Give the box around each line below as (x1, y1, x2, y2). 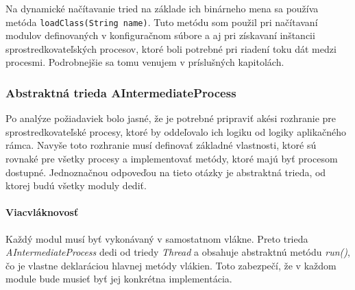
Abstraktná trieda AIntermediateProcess (5, 84, 236, 101)
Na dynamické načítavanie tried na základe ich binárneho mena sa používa (5, 1, 319, 15)
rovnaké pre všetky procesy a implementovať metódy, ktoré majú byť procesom (5, 152, 338, 166)
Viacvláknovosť (5, 205, 79, 219)
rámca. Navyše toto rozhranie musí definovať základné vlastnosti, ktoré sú (5, 138, 317, 152)
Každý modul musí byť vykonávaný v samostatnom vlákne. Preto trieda (5, 231, 308, 245)
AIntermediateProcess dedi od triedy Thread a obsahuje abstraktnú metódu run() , (5, 245, 350, 259)
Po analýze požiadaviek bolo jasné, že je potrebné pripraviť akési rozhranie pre (5, 111, 336, 125)
